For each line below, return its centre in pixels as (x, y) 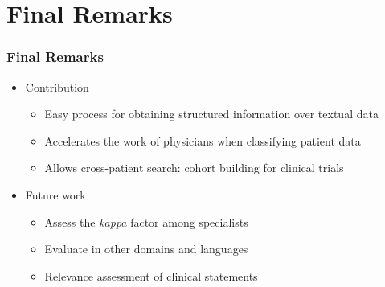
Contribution (57, 86)
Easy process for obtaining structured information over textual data (211, 114)
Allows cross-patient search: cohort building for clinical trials (194, 168)
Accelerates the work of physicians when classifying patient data (203, 140)
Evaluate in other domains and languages (146, 249)
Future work (55, 194)
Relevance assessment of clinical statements (151, 275)
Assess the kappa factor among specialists (146, 221)
